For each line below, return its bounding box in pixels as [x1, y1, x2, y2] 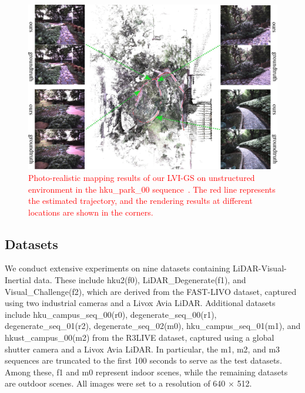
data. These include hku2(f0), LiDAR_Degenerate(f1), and [33, 274, 246, 286]
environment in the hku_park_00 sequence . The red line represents [28, 183, 276, 195]
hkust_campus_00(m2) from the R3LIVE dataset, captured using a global [5, 331, 274, 344]
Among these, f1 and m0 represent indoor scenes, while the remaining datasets [5, 365, 288, 378]
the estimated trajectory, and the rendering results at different [28, 194, 253, 207]
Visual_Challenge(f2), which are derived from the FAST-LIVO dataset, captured [5, 285, 297, 297]
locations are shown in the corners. [28, 206, 153, 218]
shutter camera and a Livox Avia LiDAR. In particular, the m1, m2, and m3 [5, 342, 280, 355]
